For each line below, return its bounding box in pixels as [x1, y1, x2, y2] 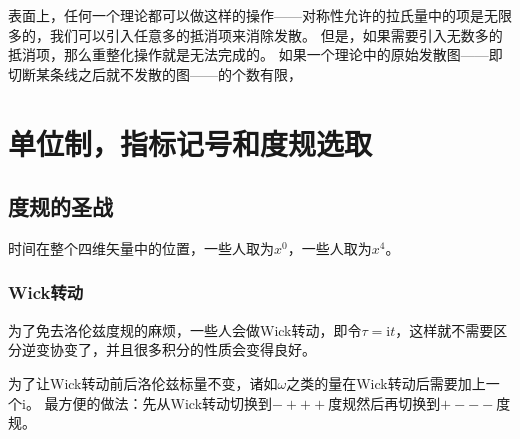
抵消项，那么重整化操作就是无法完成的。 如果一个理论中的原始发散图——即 [8, 44, 503, 65]
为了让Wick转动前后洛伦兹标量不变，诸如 [8, 372, 278, 393]
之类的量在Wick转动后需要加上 [286, 372, 486, 393]
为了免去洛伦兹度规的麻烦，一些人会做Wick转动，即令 [8, 319, 362, 340]
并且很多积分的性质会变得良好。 [105, 339, 316, 360]
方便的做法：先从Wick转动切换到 [58, 392, 273, 413]
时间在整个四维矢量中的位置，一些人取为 [8, 237, 274, 258]
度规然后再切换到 [328, 392, 441, 413]
